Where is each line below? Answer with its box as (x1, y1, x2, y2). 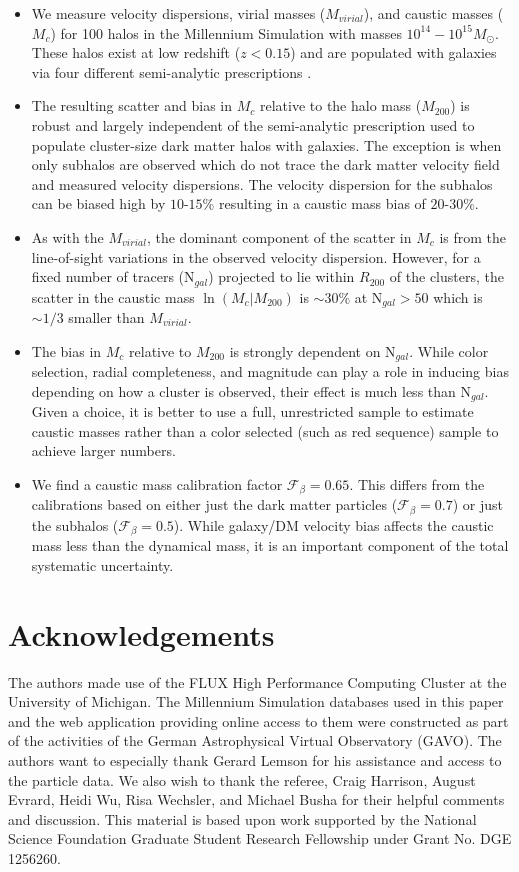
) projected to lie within (208, 266, 355, 287)
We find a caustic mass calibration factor (31, 473, 283, 494)
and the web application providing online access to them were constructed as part (8, 710, 509, 731)
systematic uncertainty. (31, 554, 174, 575)
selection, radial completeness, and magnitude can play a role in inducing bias (31, 361, 509, 382)
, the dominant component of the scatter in (146, 226, 412, 247)
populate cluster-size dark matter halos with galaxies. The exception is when (31, 134, 502, 155)
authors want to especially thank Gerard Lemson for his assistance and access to (8, 749, 502, 770)
